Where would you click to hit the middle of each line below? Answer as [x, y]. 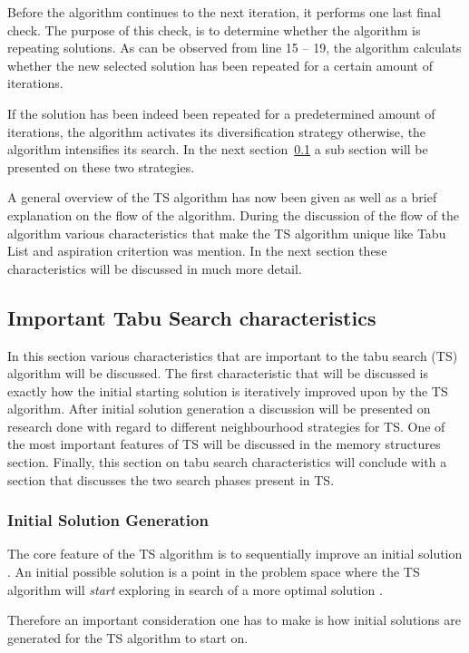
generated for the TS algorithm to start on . [128, 637]
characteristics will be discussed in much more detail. [155, 268]
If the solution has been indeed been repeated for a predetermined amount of [221, 113]
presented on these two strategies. [101, 166]
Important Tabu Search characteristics [192, 317]
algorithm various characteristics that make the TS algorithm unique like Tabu [227, 233]
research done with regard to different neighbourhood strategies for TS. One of [226, 426]
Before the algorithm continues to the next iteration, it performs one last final [224, 12]
